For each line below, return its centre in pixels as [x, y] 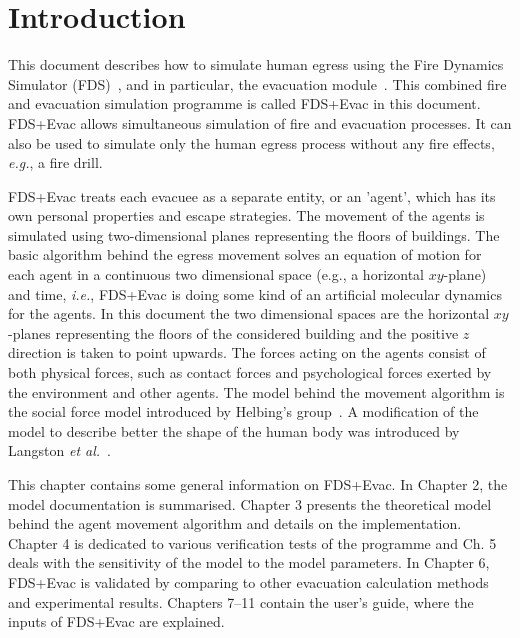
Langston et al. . [59, 450]
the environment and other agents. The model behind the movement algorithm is [256, 391]
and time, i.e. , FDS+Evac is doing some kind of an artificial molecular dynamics [255, 293]
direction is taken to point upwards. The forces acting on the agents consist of [247, 352]
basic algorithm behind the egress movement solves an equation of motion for [245, 254]
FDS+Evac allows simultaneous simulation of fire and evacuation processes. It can [260, 122]
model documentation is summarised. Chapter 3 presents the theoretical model [250, 503]
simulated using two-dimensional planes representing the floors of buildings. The [254, 234]
